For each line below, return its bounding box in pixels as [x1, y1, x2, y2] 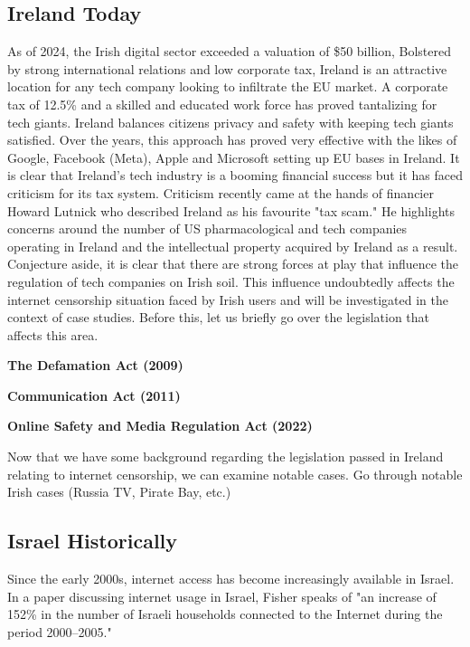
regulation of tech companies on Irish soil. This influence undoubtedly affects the [7, 271, 455, 290]
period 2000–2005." [7, 622, 112, 641]
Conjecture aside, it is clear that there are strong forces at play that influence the [7, 254, 459, 273]
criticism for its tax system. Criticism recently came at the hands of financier [7, 183, 434, 202]
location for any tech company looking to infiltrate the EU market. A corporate [7, 77, 448, 96]
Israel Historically [7, 527, 178, 555]
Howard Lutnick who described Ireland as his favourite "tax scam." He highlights [7, 201, 455, 220]
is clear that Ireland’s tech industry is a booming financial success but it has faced [7, 166, 463, 185]
